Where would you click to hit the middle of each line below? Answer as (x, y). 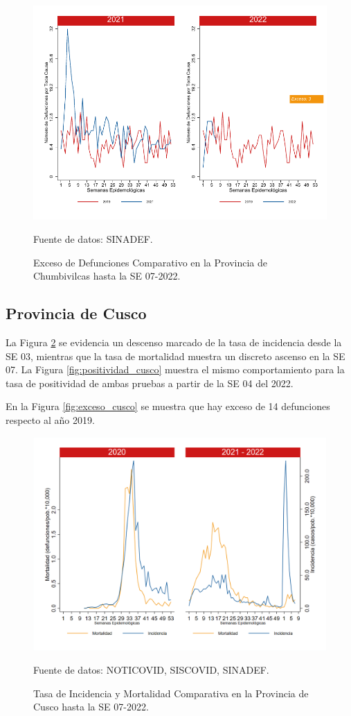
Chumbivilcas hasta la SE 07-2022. (107, 276)
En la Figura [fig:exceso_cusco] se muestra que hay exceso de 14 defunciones (168, 406)
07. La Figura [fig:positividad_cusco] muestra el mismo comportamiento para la (175, 369)
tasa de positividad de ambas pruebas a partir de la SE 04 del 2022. (150, 383)
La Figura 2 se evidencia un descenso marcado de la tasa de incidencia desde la (174, 342)
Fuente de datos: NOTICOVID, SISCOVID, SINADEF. (151, 670)
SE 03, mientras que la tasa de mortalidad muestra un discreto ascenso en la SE (175, 356)
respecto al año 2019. (50, 419)
